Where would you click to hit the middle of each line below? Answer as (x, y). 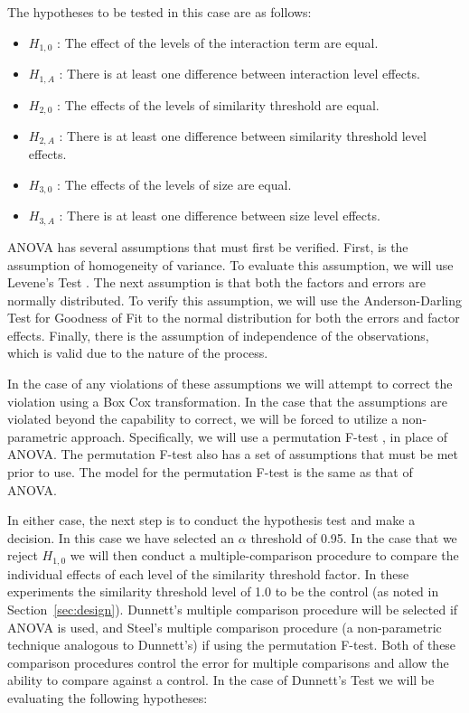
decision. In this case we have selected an (121, 537)
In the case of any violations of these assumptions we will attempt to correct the (230, 384)
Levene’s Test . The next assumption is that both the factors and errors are (216, 282)
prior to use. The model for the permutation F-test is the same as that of (210, 472)
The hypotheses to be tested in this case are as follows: (159, 12)
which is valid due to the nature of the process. (138, 353)
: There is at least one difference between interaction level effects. (239, 74)
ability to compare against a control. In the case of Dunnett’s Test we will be (221, 680)
